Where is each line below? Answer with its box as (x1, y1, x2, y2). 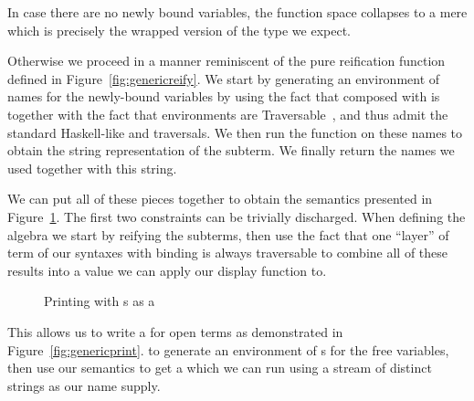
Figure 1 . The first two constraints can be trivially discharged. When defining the (7, 206, 466, 226)
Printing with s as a (44, 291, 155, 311)
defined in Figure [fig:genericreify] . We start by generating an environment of (7, 69, 440, 88)
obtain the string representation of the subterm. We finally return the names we (7, 141, 455, 160)
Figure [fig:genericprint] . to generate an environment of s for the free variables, (7, 340, 449, 359)
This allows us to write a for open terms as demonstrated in (7, 322, 343, 341)
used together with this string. (7, 158, 177, 177)
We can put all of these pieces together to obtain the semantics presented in (7, 189, 433, 208)
